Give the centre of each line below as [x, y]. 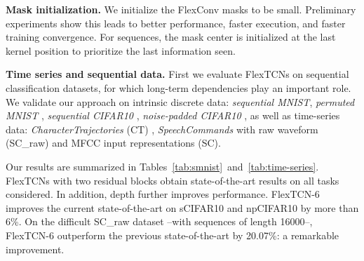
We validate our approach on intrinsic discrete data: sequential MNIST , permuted [180, 101]
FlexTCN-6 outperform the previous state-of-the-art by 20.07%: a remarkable [173, 235]
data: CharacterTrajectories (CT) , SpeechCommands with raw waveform [162, 129]
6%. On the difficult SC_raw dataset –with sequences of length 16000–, [159, 221]
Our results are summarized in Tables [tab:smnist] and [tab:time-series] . [162, 166]
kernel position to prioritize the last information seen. [121, 50]
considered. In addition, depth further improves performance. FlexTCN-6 [163, 194]
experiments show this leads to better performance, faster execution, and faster [176, 23]
